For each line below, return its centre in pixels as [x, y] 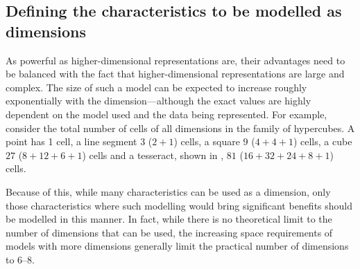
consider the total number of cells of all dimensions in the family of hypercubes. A [180, 128]
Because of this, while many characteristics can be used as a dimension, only [168, 191]
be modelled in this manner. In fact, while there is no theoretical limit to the [169, 219]
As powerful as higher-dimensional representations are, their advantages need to [175, 60]
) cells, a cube [323, 141]
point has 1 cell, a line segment [71, 141]
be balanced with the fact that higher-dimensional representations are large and [175, 74]
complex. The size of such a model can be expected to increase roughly [156, 87]
